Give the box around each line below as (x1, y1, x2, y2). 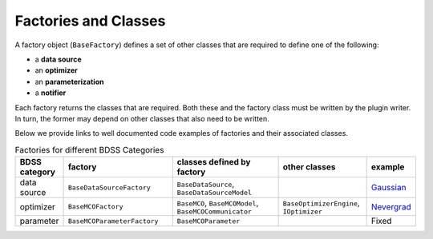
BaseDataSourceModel (176, 188, 253, 197)
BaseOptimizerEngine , (282, 197, 360, 209)
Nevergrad (370, 201, 412, 212)
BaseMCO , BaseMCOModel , (176, 197, 259, 209)
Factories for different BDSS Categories (14, 144, 164, 155)
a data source (34, 54, 82, 64)
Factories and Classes (14, 12, 166, 30)
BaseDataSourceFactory (67, 183, 152, 192)
